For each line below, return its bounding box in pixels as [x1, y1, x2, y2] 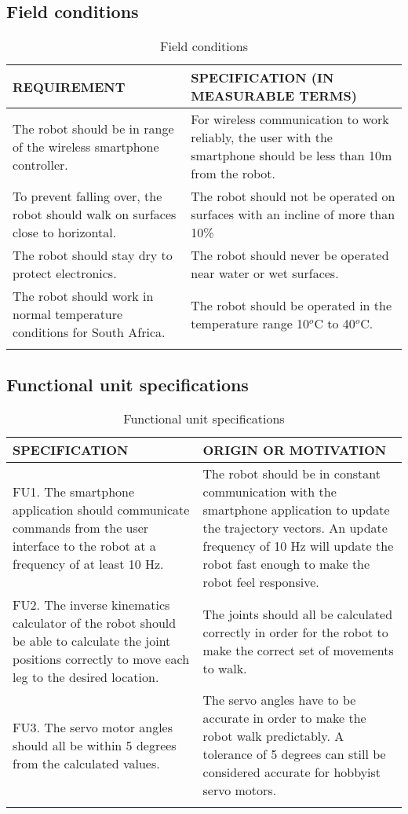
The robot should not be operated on [191, 187, 395, 206]
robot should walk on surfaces [13, 205, 177, 224]
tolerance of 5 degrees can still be [202, 745, 386, 764]
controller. [13, 155, 68, 174]
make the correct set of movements [202, 640, 394, 659]
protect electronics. [13, 264, 117, 283]
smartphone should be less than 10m [191, 146, 392, 165]
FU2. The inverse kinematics [13, 596, 170, 614]
